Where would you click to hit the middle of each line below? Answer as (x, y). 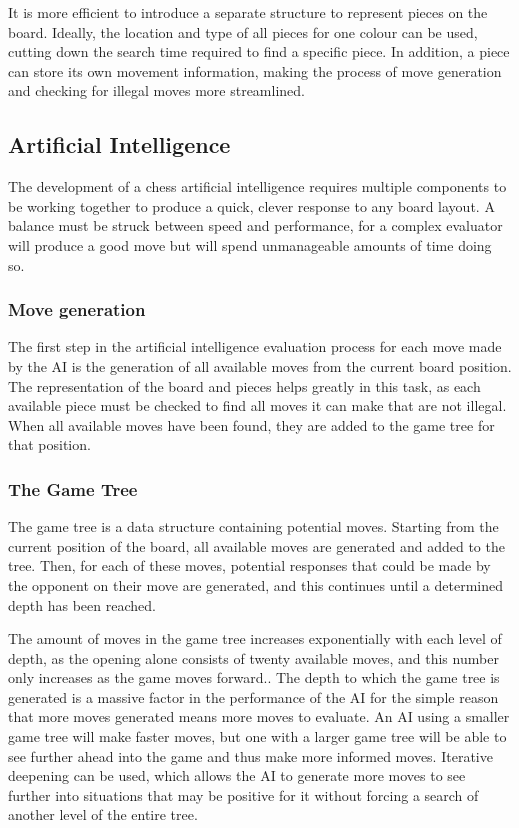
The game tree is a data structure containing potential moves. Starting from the (253, 526)
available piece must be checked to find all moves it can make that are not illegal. (257, 405)
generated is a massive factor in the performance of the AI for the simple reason (253, 696)
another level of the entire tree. (103, 814)
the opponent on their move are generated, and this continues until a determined (255, 584)
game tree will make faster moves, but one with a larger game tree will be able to (257, 736)
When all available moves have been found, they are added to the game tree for (251, 424)
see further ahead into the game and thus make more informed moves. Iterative (250, 755)
